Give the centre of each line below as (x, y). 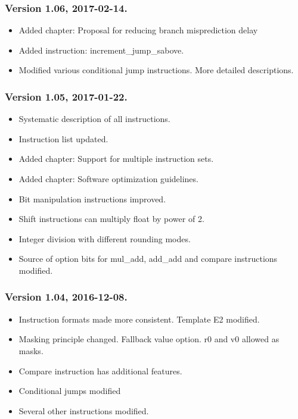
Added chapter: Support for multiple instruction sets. (116, 159)
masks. (31, 350)
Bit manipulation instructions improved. (92, 198)
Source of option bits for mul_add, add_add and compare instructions (148, 259)
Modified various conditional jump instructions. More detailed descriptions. (156, 70)
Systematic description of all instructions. (94, 119)
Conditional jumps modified (70, 391)
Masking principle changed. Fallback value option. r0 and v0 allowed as (149, 339)
